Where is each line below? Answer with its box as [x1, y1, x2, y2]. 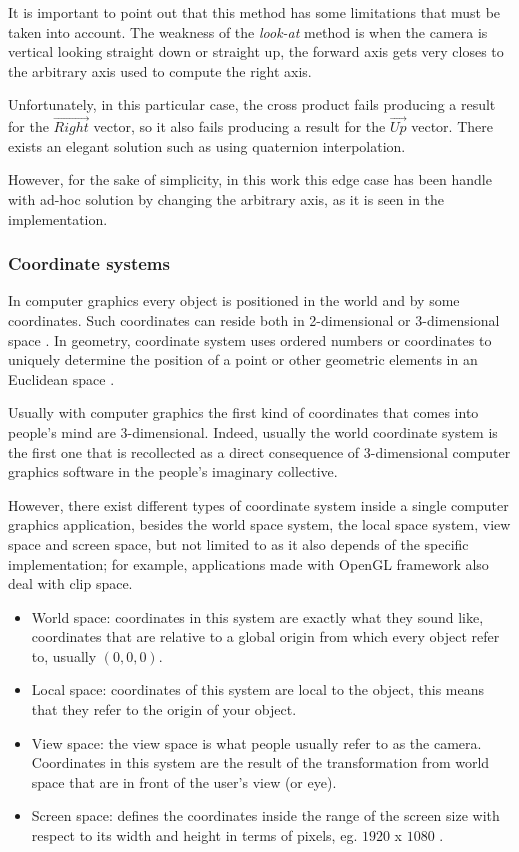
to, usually [31, 645, 97, 666]
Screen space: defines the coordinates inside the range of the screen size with [31, 805, 500, 826]
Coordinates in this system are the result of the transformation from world [31, 752, 490, 773]
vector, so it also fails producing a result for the [93, 116, 386, 137]
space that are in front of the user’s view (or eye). [31, 771, 337, 792]
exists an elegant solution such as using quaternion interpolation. [8, 135, 406, 156]
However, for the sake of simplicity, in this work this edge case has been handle [8, 169, 492, 190]
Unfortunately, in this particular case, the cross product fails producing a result [8, 94, 496, 115]
